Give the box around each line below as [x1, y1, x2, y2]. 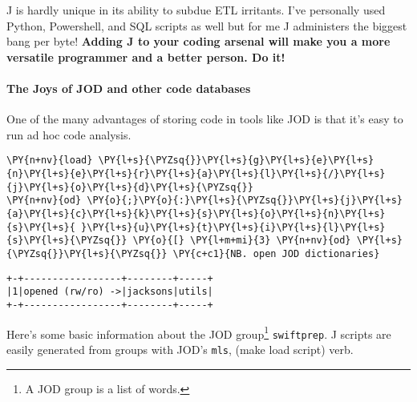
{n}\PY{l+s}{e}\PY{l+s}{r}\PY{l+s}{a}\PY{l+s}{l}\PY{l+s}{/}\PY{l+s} [6, 168, 386, 180]
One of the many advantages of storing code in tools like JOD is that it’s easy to [6, 111, 403, 127]
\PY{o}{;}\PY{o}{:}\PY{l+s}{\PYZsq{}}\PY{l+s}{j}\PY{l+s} [87, 195, 403, 207]
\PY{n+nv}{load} [6, 155, 93, 167]
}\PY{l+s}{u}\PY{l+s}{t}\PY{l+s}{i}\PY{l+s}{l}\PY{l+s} [81, 221, 386, 233]
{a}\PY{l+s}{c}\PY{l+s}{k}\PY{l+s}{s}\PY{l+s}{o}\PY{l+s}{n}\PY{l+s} [6, 207, 386, 219]
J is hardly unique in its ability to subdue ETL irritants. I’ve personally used [6, 2, 386, 18]
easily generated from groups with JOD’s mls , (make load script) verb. [6, 340, 354, 357]
